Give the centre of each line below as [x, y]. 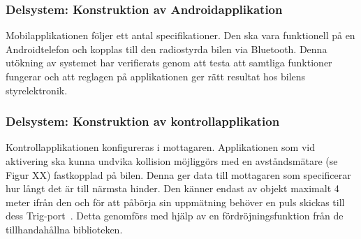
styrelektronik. [37, 90]
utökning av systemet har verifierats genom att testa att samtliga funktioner [169, 63]
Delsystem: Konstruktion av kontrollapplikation [143, 121]
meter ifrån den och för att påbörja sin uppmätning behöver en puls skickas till [175, 202]
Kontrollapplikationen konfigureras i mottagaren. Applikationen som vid [160, 147]
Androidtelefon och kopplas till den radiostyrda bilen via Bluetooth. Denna [167, 49]
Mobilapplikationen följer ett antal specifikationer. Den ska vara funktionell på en [180, 35]
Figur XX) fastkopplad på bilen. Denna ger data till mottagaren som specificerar [178, 174]
